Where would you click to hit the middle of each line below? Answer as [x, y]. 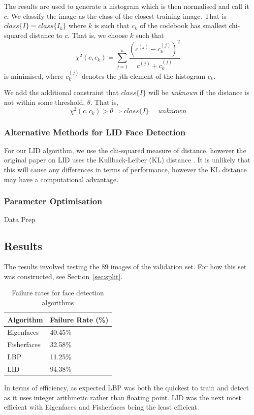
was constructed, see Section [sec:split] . [63, 276]
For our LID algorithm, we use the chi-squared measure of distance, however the [125, 150]
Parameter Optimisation [53, 201]
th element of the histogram [163, 76]
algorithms [58, 303]
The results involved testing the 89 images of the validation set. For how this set [125, 267]
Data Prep [20, 219]
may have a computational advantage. [61, 179]
